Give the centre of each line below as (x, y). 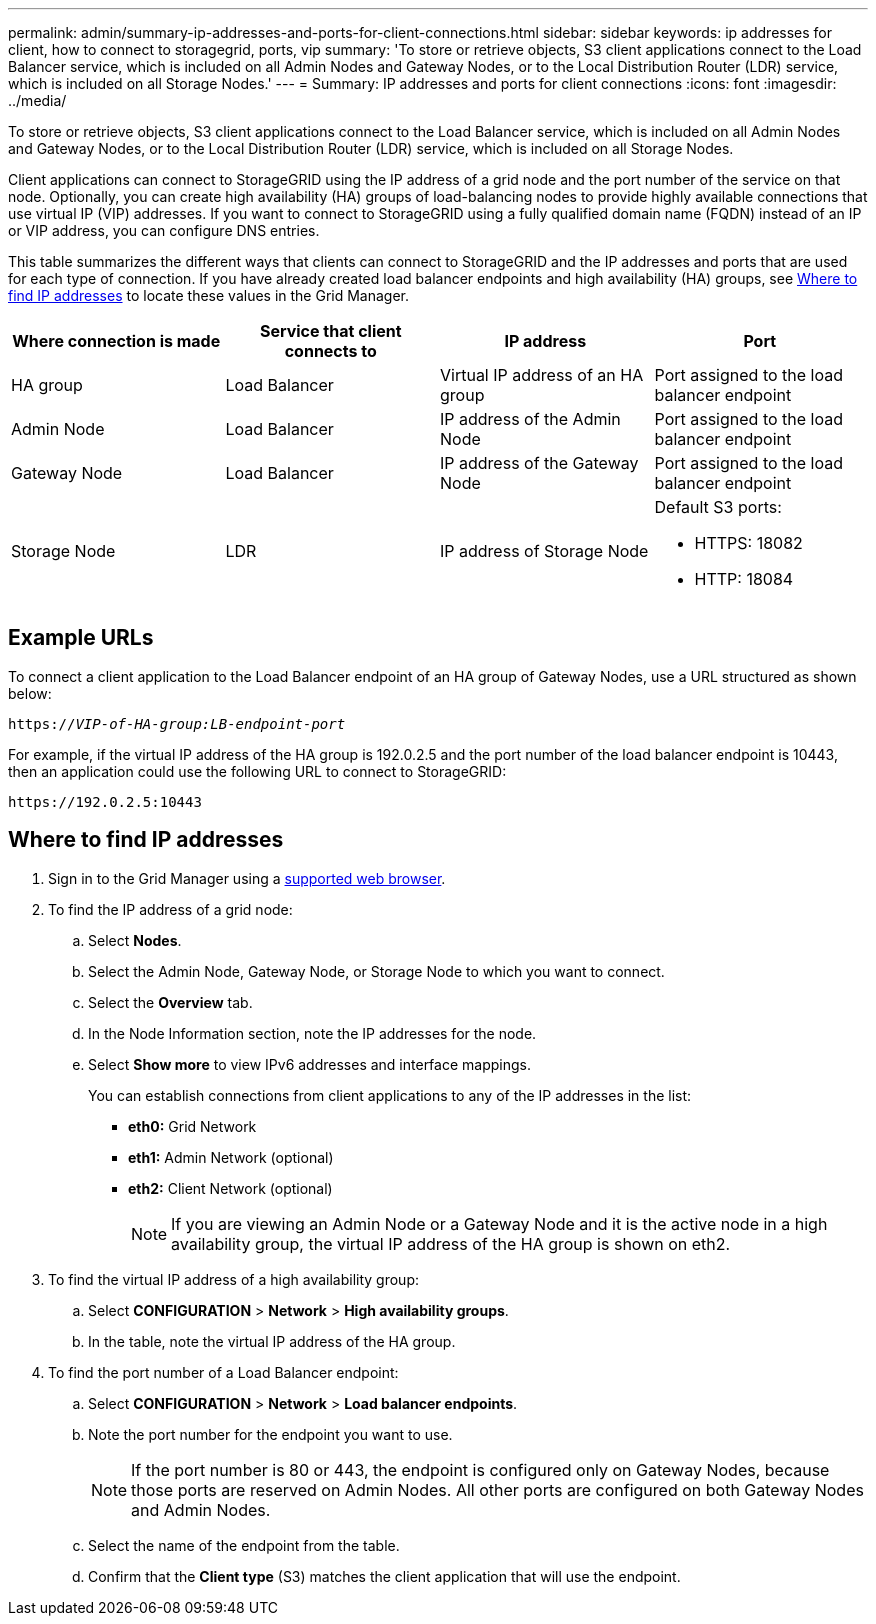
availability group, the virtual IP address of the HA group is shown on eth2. (451, 1243)
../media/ (37, 100)
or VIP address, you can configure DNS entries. (164, 230)
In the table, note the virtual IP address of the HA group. (272, 1341)
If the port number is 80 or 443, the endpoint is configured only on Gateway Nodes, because (480, 1469)
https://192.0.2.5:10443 (105, 801)
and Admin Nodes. (201, 1509)
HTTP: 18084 (744, 579)
